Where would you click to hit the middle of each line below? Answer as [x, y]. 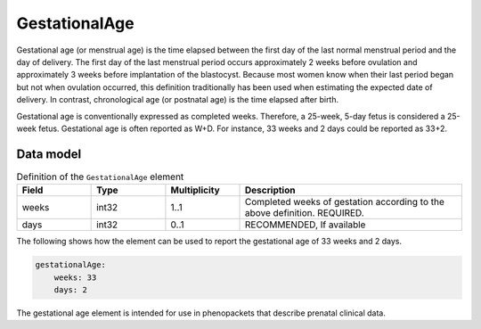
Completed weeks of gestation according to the [345, 202]
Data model [49, 154]
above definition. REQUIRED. [305, 213]
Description [270, 190]
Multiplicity [195, 190]
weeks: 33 [75, 277]
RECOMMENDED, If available [306, 225]
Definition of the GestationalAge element [100, 177]
